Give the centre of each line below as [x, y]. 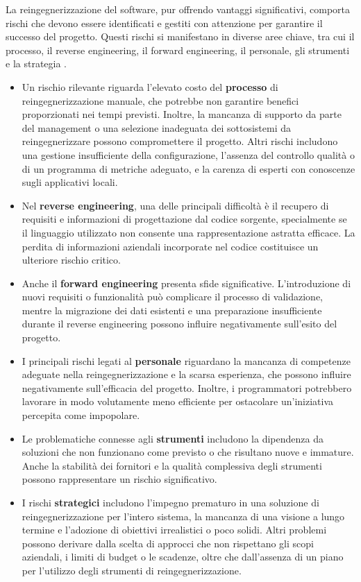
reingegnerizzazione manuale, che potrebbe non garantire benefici [160, 100]
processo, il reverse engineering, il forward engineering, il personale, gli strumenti [178, 50]
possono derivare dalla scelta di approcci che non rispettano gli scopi [168, 543]
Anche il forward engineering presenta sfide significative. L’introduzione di [186, 283]
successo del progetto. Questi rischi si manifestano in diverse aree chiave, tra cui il [180, 36]
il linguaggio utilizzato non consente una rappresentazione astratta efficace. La [188, 232]
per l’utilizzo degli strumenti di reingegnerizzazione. [132, 570]
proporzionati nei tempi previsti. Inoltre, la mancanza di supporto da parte [182, 114]
